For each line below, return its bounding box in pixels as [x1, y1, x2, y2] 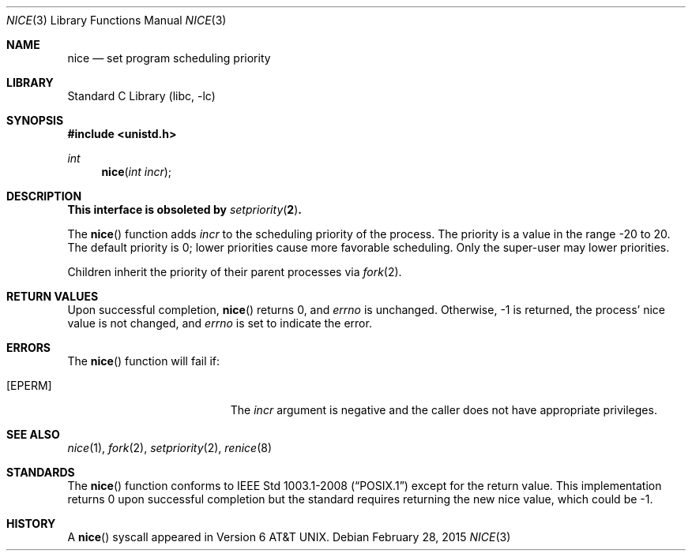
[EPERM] [6, 379, 52, 392]
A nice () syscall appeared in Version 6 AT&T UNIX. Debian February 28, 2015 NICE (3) [67, 530, 511, 544]
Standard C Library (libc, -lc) [67, 89, 216, 103]
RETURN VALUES [6, 290, 99, 303]
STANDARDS [6, 465, 75, 479]
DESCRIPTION [6, 189, 82, 203]
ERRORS [6, 341, 51, 354]
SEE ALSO [6, 428, 60, 441]
